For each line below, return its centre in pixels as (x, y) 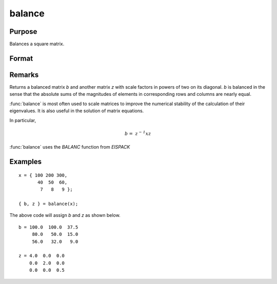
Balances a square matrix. (37, 44)
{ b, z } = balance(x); (48, 204)
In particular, (23, 120)
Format (21, 58)
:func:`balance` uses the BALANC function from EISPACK (70, 147)
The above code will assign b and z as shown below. (65, 215)
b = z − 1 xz (138, 133)
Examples (26, 161)
